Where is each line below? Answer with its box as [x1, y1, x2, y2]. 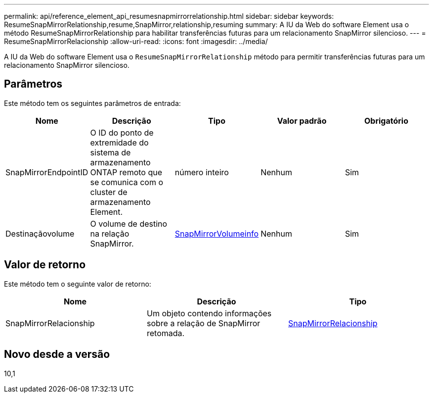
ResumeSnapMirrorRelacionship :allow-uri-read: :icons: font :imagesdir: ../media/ [4, 37, 268, 46]
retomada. [146, 328, 185, 338]
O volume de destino [90, 218, 168, 229]
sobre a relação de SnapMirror [146, 318, 260, 328]
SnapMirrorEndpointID [5, 167, 88, 177]
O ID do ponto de [90, 127, 154, 138]
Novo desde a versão [4, 348, 110, 361]
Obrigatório [364, 115, 408, 126]
